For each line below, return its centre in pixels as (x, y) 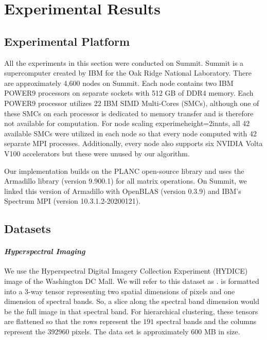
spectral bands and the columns (206, 321)
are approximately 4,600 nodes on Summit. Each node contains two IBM (119, 83)
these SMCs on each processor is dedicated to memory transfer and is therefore (129, 113)
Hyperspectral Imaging (45, 251)
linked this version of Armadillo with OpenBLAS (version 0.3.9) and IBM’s (123, 191)
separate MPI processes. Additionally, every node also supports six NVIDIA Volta (133, 143)
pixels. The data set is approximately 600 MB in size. (156, 332)
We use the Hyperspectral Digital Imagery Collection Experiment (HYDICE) (126, 271)
